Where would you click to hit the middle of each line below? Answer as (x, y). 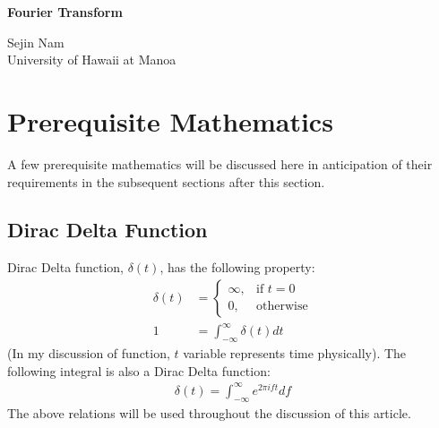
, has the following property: (237, 267)
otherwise (282, 307)
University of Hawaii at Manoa (92, 60)
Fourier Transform (65, 12)
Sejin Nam (36, 42)
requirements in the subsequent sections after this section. (166, 181)
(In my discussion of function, (89, 353)
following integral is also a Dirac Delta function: (139, 370)
